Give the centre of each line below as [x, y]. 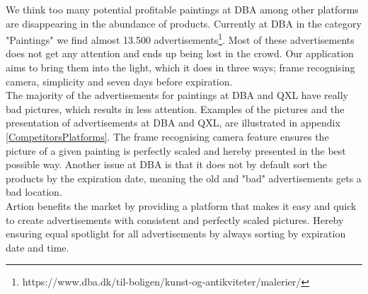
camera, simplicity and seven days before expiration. [119, 81]
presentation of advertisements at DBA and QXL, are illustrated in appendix [173, 123]
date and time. [38, 247]
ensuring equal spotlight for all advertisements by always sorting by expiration [176, 234]
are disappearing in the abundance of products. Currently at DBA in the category [184, 23]
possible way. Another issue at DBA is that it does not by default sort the [167, 164]
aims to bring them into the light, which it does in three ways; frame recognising [180, 67]
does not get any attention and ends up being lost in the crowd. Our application [180, 53]
